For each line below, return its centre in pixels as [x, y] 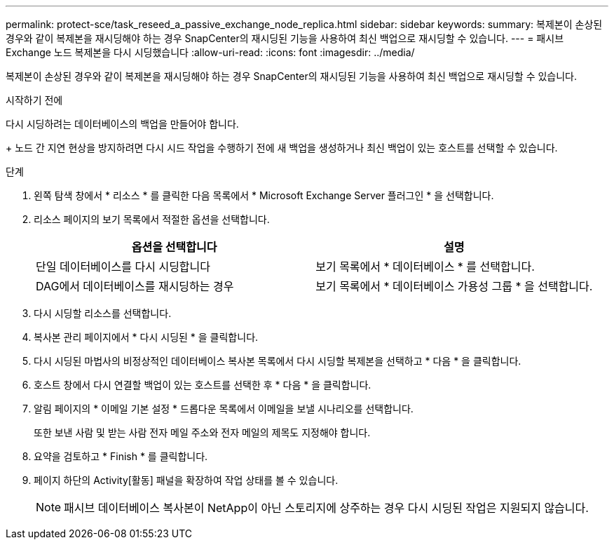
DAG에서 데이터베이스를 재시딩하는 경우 [135, 286]
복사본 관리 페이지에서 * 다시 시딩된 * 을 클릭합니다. [146, 337]
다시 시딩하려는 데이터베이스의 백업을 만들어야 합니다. [122, 124]
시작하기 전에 [34, 100]
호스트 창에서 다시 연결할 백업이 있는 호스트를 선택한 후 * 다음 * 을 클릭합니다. [203, 385]
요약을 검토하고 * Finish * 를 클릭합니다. [121, 456]
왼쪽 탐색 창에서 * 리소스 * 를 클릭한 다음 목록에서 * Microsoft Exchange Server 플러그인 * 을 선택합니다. [264, 195]
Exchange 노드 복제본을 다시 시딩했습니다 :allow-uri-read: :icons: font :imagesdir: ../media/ [210, 52]
